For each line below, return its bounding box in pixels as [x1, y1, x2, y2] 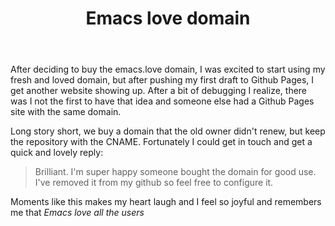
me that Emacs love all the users [10, 207, 145, 219]
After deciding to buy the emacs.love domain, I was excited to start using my [10, 63, 326, 76]
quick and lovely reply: [10, 147, 104, 159]
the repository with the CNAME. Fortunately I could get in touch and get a [10, 136, 313, 148]
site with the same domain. [10, 106, 122, 118]
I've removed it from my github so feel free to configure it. [34, 177, 274, 189]
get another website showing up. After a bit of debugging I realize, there [10, 85, 308, 97]
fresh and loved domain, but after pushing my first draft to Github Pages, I [10, 74, 315, 86]
